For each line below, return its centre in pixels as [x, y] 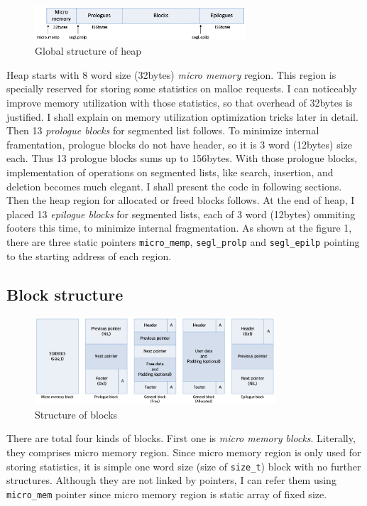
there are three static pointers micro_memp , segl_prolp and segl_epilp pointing [183, 241]
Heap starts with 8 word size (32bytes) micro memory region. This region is [171, 74]
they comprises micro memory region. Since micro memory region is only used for [184, 452]
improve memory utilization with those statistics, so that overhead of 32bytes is [180, 102]
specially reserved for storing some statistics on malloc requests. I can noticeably [182, 88]
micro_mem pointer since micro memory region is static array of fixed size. [167, 494]
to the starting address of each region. [89, 255]
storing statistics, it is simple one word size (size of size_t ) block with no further [184, 466]
